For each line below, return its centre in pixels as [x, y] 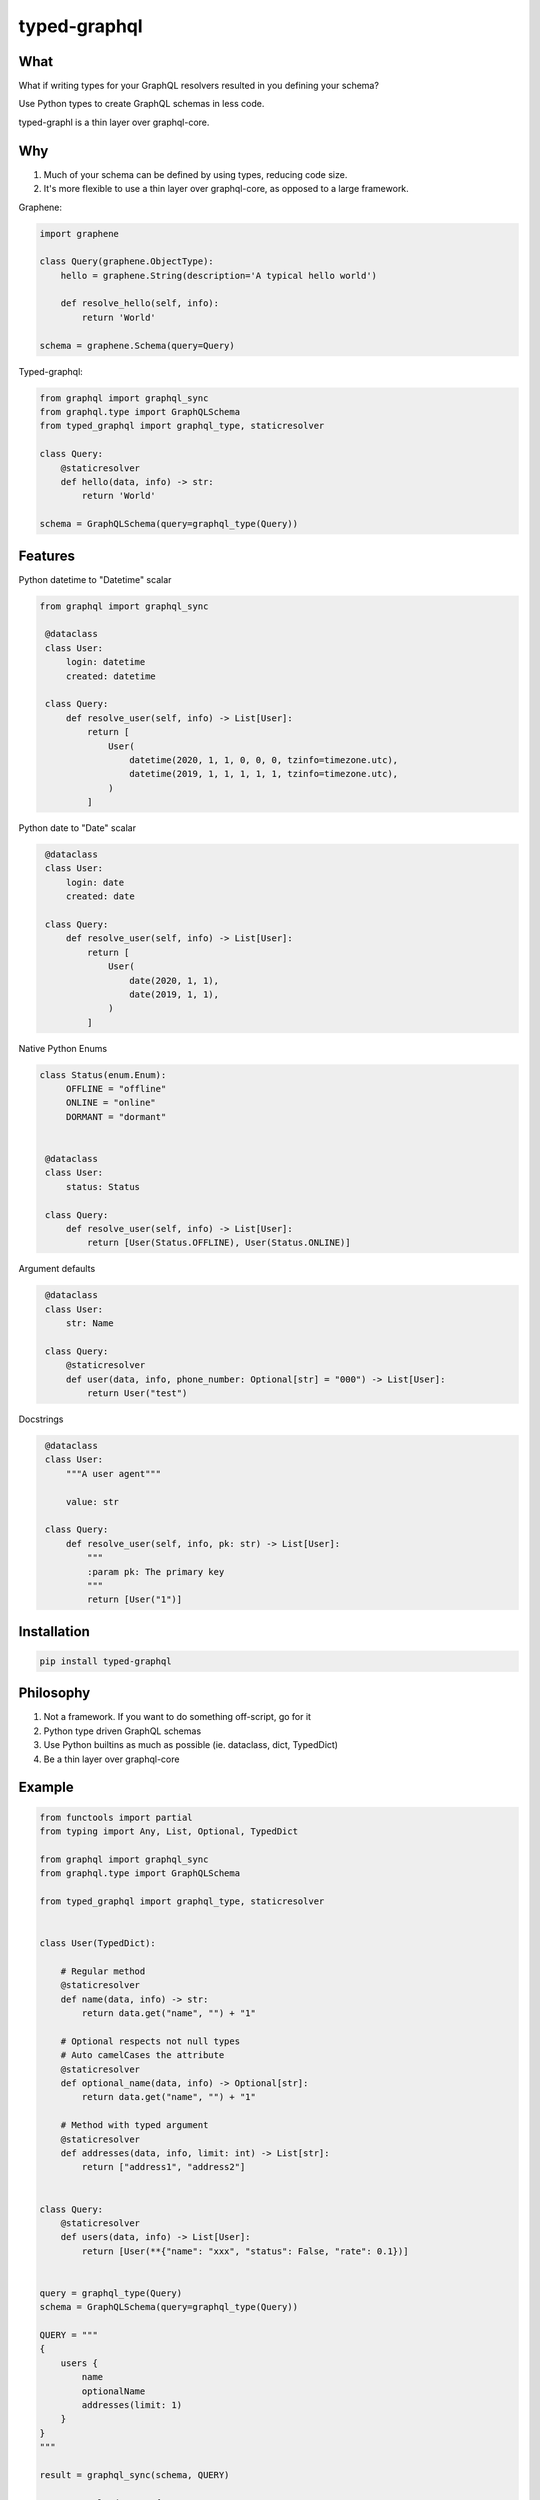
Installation [54, 1631]
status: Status [102, 1186]
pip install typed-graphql [105, 1661]
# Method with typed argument [134, 2125]
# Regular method [103, 1971]
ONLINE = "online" [111, 1103]
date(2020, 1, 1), [174, 980]
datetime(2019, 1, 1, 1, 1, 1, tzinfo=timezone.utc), [263, 774]
